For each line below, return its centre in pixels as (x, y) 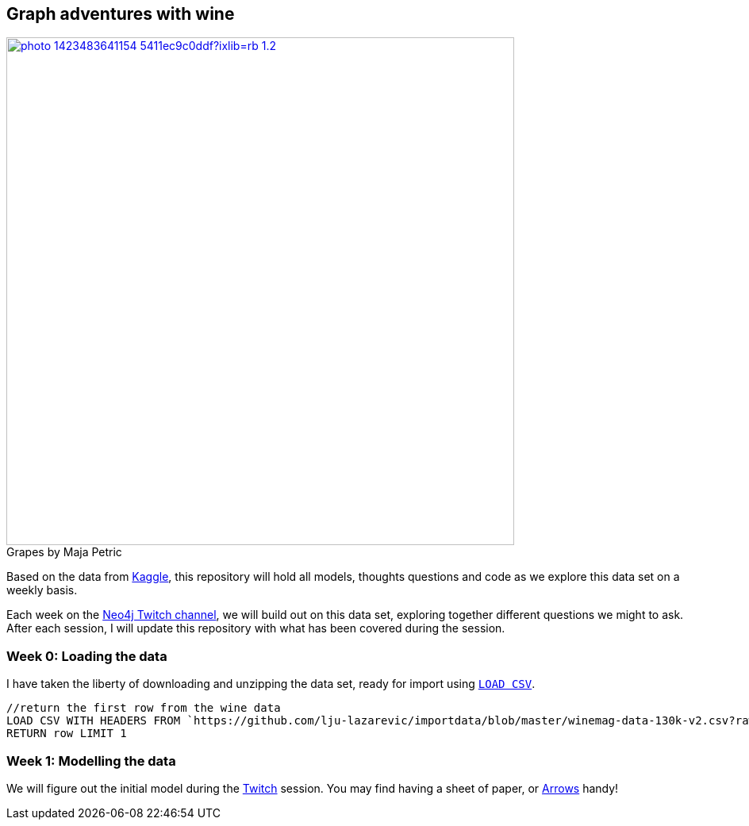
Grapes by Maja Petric (64, 552)
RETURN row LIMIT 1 (67, 734)
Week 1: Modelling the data (91, 761)
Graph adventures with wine (121, 14)
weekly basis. (42, 590)
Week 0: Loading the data (87, 656)
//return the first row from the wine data (144, 708)
